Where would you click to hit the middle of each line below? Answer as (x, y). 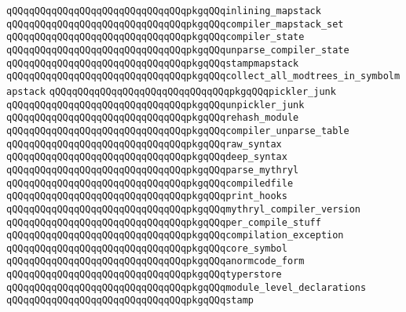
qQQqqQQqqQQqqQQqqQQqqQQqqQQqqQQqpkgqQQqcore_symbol (147, 248)
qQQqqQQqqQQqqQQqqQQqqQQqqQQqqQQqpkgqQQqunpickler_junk (155, 105)
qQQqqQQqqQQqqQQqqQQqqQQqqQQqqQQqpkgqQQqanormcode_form (155, 261)
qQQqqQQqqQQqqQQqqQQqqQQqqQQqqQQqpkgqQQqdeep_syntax (147, 157)
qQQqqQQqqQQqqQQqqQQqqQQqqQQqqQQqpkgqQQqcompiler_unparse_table (178, 131)
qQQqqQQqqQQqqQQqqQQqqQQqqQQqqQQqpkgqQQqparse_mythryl (153, 170)
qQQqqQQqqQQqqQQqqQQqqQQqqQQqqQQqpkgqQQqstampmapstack (153, 63)
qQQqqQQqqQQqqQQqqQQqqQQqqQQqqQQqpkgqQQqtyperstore (144, 275)
